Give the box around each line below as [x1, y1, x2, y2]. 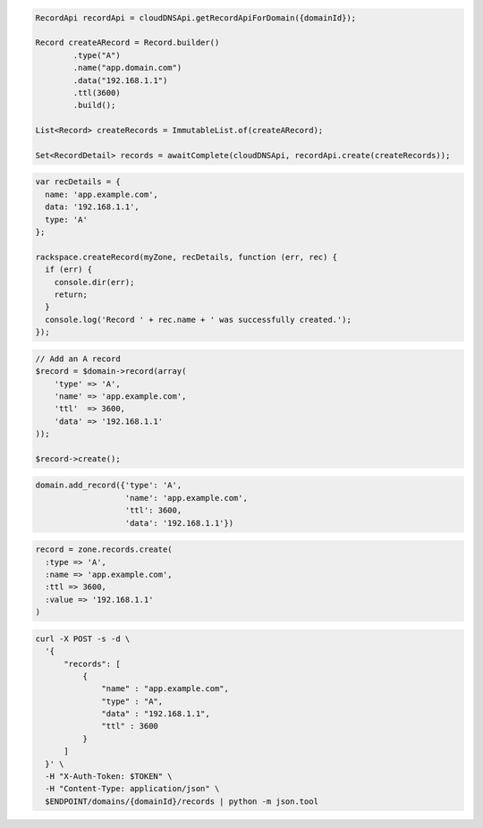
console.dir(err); [54, 277, 135, 287]
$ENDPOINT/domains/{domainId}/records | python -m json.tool [45, 796, 319, 807]
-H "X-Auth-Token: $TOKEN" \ [45, 772, 174, 782]
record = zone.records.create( [35, 545, 174, 554]
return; [54, 289, 89, 300]
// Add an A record [35, 353, 121, 364]
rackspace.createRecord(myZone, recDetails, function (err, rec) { [35, 251, 338, 262]
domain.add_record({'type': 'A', [35, 480, 182, 491]
